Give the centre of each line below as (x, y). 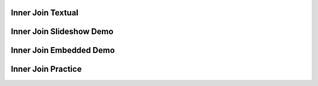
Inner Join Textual (45, 13)
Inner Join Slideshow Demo (62, 32)
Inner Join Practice (46, 69)
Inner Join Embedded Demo (63, 50)
